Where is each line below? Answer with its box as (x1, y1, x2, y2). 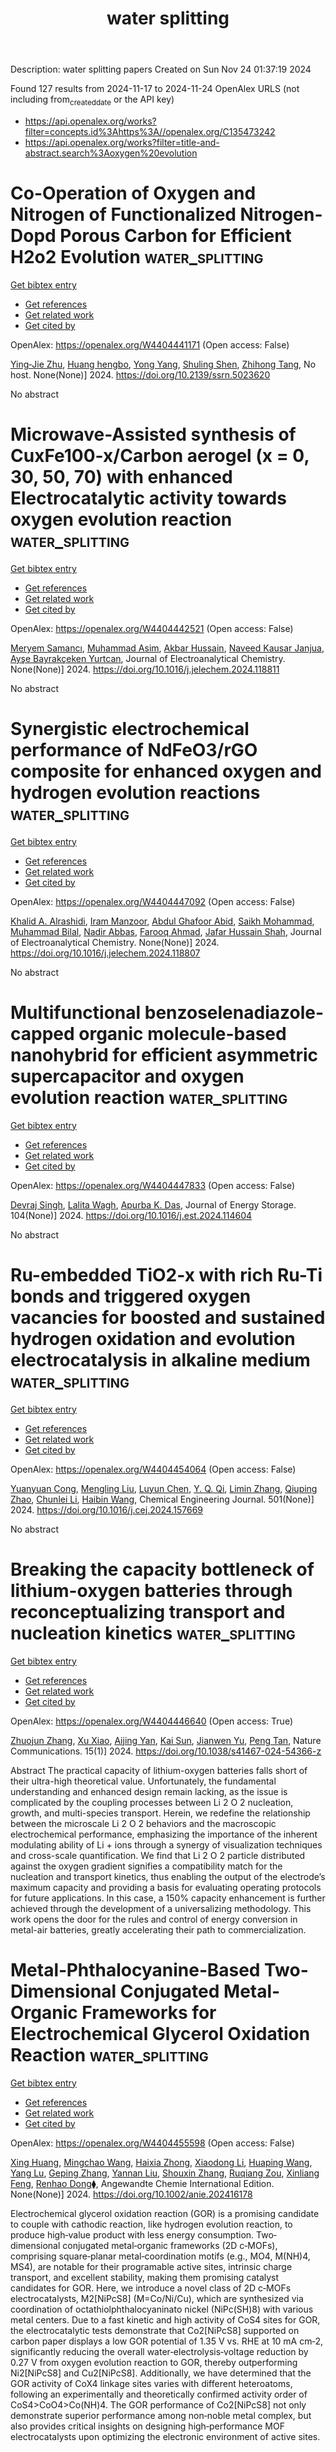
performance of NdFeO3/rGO (10, 739, 258, 762)
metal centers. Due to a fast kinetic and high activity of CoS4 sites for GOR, (10, 2313, 321, 2326)
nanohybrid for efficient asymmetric (10, 1043, 319, 1066)
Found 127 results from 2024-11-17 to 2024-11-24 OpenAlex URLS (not (10, 83, 300, 95)
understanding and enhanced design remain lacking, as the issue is (10, 1785, 288, 1797)
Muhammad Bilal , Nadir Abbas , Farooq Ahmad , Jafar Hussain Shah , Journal (10, 925, 322, 937)
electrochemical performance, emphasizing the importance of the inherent (10, 1828, 318, 1840)
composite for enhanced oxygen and (10, 760, 322, 783)
